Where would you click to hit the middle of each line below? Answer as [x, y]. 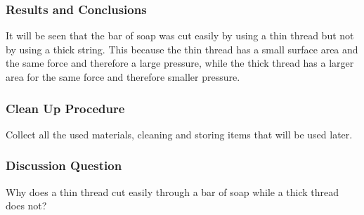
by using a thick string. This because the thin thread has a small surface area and [182, 49]
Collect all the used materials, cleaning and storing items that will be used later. [179, 134]
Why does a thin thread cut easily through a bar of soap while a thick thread [173, 191]
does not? [26, 206]
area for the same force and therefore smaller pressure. [123, 77]
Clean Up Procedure [65, 108]
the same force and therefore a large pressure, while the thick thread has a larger [180, 63]
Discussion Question [64, 165]
